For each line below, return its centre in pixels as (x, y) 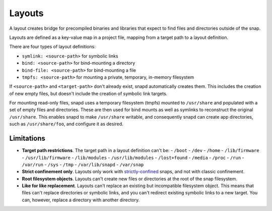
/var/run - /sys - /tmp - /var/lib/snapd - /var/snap (83, 165)
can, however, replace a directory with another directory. (81, 200)
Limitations (27, 139)
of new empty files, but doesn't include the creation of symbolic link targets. (88, 93)
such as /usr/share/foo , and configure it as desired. (66, 124)
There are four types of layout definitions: (52, 47)
